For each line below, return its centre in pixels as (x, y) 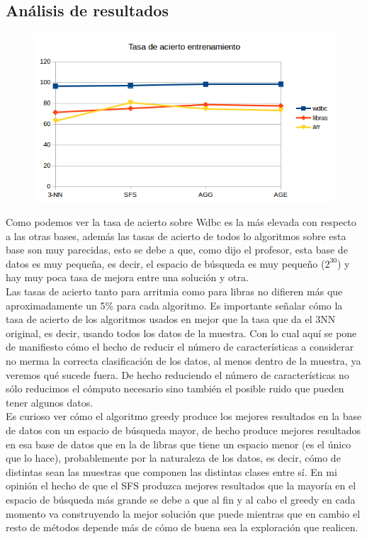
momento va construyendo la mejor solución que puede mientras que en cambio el (183, 513)
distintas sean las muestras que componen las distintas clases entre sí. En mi (171, 471)
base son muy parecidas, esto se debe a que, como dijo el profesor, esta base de (177, 250)
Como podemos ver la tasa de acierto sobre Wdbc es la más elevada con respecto (181, 222)
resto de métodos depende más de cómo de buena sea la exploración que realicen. (182, 527)
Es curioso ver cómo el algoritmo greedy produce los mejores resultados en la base (184, 416)
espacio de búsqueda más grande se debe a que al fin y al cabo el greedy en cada (181, 499)
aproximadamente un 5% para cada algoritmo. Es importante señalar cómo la (174, 305)
